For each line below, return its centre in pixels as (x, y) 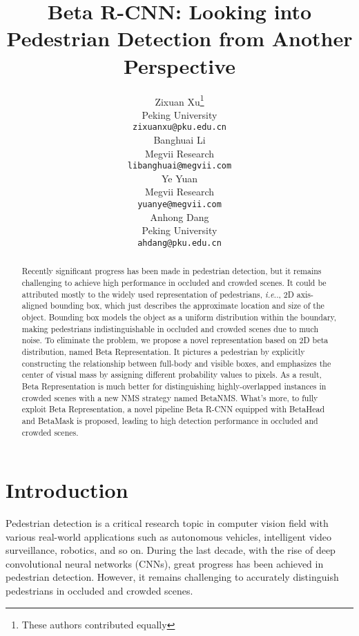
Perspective (179, 65)
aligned (35, 306)
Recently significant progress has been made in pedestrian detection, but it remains (172, 271)
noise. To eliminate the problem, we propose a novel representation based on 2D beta (175, 340)
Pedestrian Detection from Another (179, 38)
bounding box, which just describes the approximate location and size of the (187, 306)
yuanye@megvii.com (179, 205)
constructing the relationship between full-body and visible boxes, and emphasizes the (176, 363)
